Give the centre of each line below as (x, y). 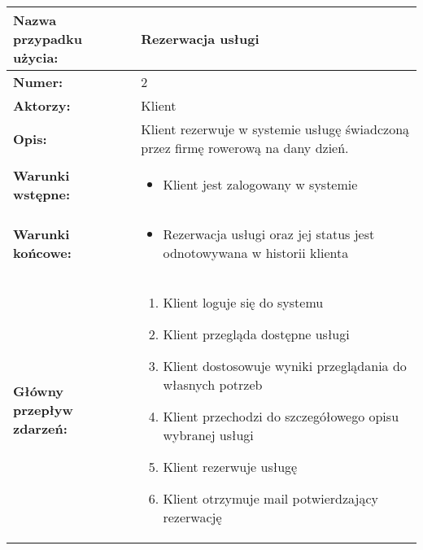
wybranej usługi (208, 435)
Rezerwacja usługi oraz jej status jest (269, 234)
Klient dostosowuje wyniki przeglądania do (285, 366)
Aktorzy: (42, 105)
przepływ (43, 410)
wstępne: (42, 194)
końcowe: (42, 253)
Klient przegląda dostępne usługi (256, 334)
